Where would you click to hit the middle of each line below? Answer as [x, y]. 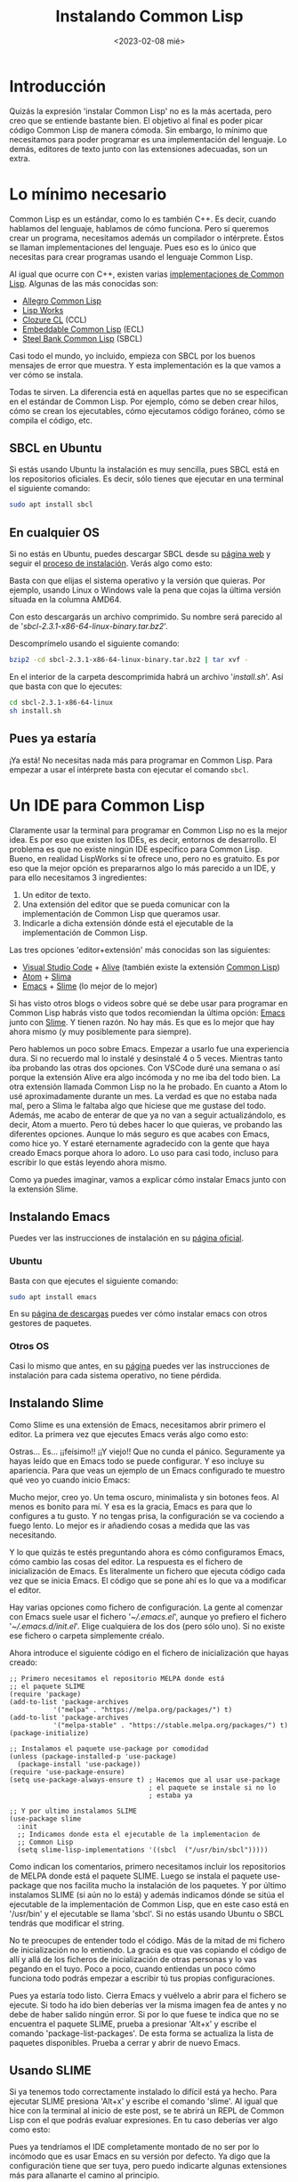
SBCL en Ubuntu [56, 448]
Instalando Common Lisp [149, 16]
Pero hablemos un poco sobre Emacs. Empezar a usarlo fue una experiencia [149, 1048]
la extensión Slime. [44, 1189]
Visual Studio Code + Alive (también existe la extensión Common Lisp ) [151, 966]
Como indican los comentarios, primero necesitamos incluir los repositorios [148, 1866]
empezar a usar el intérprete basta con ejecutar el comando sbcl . [129, 769]
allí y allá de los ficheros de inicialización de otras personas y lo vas [133, 1959]
